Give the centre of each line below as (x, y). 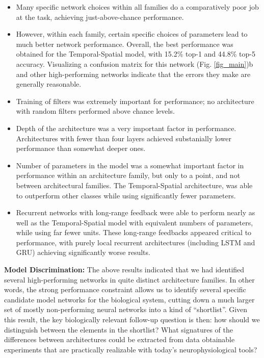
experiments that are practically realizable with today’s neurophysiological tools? (131, 349)
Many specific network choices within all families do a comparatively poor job (137, 7)
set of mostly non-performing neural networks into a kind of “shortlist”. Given (126, 309)
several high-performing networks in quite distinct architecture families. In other (129, 279)
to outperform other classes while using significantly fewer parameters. (126, 195)
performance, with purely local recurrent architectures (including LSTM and (136, 242)
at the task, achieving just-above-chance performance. (100, 17)
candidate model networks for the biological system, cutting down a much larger (129, 299)
